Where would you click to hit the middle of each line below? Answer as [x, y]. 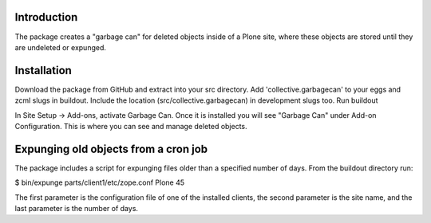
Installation [43, 70]
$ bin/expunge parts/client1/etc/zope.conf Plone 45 [100, 182]
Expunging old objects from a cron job [111, 149]
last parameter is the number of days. [77, 209]
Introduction [46, 17]
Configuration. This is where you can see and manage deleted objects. [131, 126]
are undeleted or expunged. [61, 47]
